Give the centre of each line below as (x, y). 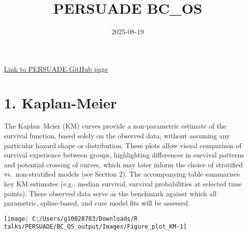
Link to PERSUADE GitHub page (56, 68)
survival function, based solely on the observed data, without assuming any (117, 136)
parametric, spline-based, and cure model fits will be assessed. (97, 203)
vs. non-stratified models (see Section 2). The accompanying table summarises (122, 174)
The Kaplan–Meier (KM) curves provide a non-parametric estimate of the (115, 126)
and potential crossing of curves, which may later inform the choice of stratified (124, 164)
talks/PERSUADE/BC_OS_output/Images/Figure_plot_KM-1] (96, 227)
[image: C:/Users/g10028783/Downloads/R (71, 219)
